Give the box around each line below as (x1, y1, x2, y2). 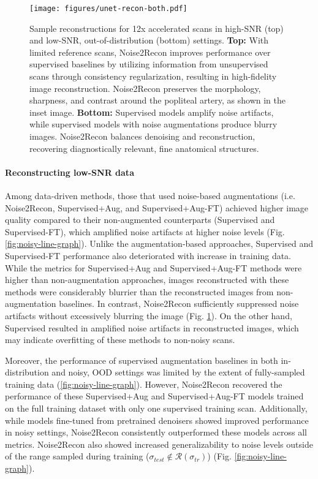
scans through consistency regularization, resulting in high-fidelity (29, 70, 277, 83)
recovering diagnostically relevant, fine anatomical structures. (29, 141, 259, 154)
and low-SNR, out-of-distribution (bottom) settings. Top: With (29, 34, 269, 47)
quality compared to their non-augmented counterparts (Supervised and (5, 213, 275, 226)
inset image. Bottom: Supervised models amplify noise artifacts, (29, 105, 274, 118)
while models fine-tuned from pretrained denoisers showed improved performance (5, 413, 309, 426)
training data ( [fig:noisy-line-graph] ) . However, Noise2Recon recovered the (5, 377, 282, 390)
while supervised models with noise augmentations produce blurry (29, 118, 278, 130)
